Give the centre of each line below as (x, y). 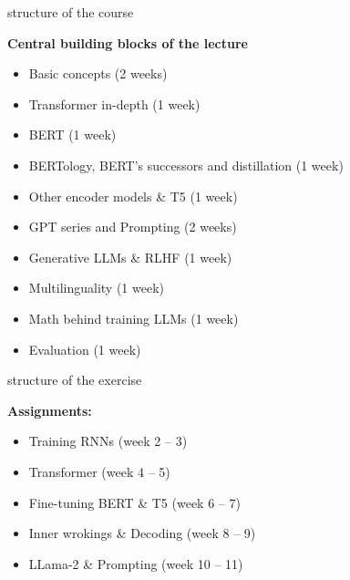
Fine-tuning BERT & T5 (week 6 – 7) (134, 502)
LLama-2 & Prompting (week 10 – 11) (136, 563)
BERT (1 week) (72, 135)
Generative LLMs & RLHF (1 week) (130, 257)
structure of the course (71, 12)
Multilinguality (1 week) (96, 288)
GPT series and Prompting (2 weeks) (133, 227)
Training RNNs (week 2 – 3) (108, 441)
